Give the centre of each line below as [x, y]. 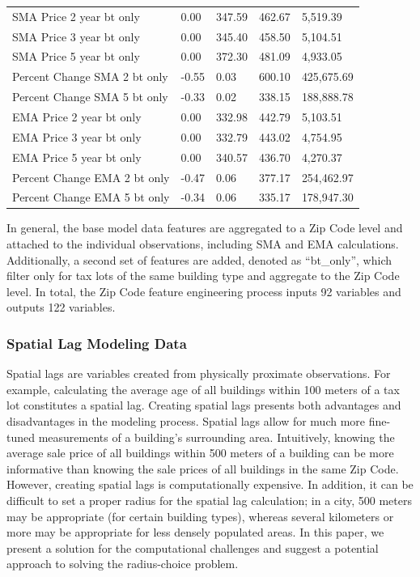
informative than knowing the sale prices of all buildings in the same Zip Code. [203, 468]
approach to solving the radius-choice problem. [123, 564]
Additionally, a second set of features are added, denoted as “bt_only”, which [199, 259]
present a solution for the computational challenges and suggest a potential [193, 547]
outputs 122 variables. [61, 307]
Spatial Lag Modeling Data [97, 343]
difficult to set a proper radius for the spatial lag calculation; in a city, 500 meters [210, 500]
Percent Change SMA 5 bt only [90, 97]
